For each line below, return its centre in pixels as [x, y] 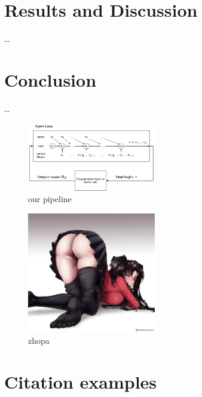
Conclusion [51, 79]
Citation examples [81, 381]
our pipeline [50, 199]
